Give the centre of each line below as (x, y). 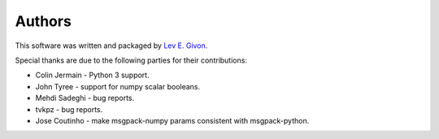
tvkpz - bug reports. (69, 109)
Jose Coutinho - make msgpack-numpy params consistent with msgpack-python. (172, 120)
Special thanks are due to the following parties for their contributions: (131, 60)
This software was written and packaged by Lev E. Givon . (111, 46)
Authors (43, 21)
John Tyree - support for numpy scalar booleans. (118, 86)
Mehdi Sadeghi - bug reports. (85, 98)
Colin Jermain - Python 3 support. (92, 75)
